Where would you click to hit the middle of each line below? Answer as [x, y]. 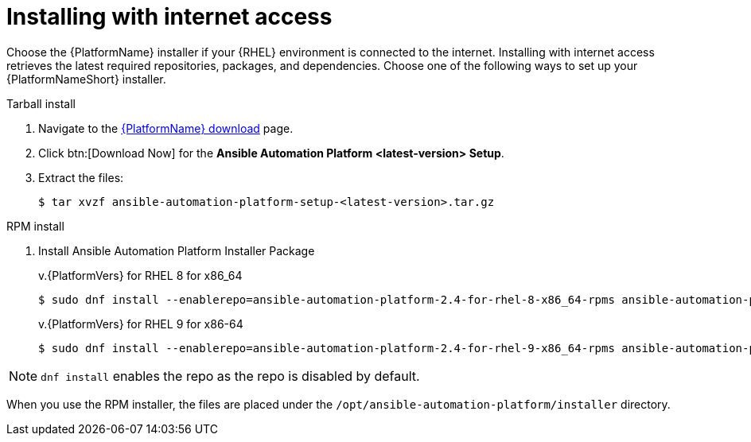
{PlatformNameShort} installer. [86, 79]
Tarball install [41, 103]
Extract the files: [81, 177]
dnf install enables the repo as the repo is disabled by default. [230, 376]
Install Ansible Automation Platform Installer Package [177, 250]
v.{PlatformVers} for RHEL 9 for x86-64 [141, 324]
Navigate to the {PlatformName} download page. [166, 128]
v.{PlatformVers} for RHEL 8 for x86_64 [140, 275]
